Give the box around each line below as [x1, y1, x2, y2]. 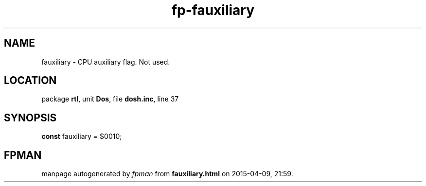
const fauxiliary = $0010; [41, 132, 122, 141]
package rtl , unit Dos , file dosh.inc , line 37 [41, 95, 179, 103]
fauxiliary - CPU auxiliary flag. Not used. [41, 57, 170, 66]
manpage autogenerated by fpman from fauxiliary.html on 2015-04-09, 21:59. [41, 169, 293, 178]
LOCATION [4, 74, 57, 87]
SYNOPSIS [4, 111, 57, 124]
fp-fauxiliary [171, 2, 255, 18]
